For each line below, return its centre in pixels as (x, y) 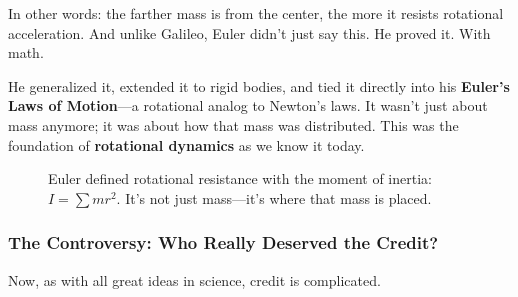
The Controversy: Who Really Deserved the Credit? (223, 242)
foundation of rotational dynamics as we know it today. (186, 144)
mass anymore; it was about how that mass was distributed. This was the (233, 124)
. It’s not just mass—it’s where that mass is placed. (274, 197)
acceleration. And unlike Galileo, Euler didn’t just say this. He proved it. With (249, 32)
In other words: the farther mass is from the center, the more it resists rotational (256, 13)
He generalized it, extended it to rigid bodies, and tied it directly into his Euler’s (259, 85)
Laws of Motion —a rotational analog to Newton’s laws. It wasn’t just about (248, 105)
